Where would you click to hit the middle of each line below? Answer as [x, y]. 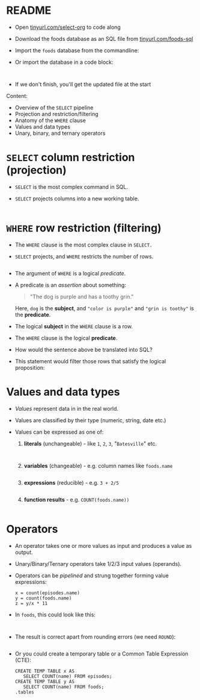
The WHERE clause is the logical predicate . [66, 338]
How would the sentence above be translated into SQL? [84, 349]
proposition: [30, 367]
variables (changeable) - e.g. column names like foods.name [98, 465]
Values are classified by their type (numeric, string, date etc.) [90, 420]
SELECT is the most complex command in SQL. [71, 186]
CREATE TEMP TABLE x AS [45, 671]
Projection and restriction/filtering [57, 114]
